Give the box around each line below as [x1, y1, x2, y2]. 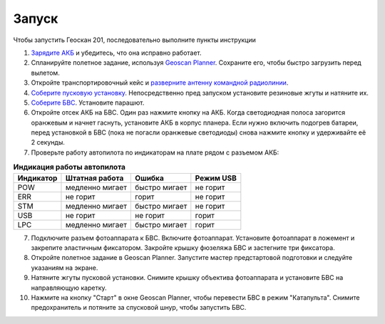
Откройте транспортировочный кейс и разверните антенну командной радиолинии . [31, 78, 289, 87]
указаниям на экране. [31, 263, 98, 272]
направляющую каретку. [31, 283, 107, 292]
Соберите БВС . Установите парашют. [31, 98, 145, 107]
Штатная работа [65, 173, 124, 183]
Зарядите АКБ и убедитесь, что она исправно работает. [31, 48, 202, 57]
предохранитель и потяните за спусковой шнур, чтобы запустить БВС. [31, 303, 247, 312]
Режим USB [195, 173, 237, 183]
